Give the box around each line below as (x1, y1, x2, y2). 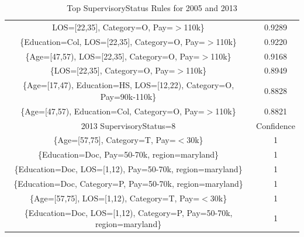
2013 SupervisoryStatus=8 (81, 119, 176, 131)
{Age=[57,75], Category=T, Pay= (53, 134, 176, 146)
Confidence (256, 119, 295, 131)
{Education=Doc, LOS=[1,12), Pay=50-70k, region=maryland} (14, 163, 243, 175)
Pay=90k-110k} (100, 90, 157, 102)
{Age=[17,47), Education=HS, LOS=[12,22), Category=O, (23, 79, 234, 91)
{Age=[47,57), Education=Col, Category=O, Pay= (20, 104, 205, 117)
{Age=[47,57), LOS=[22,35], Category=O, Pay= (25, 50, 200, 62)
